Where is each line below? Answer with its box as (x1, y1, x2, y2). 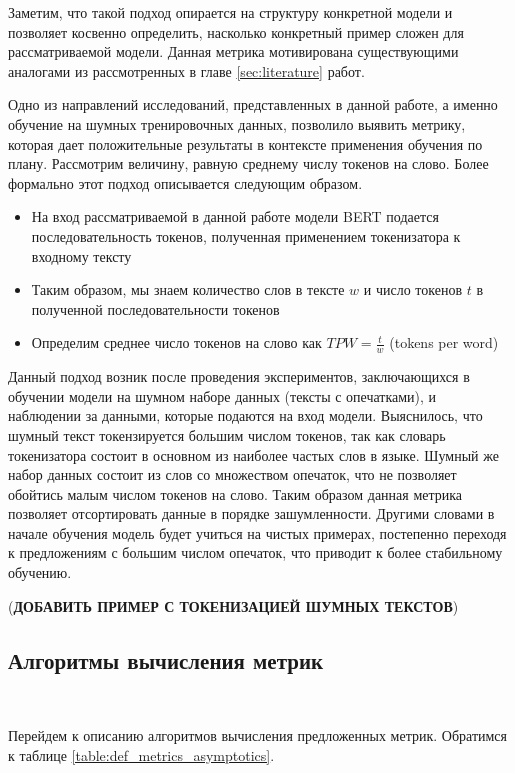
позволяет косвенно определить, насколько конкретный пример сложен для (8, 21, 464, 42)
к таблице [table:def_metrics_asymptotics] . (8, 744, 275, 765)
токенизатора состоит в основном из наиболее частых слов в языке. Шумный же (8, 444, 499, 465)
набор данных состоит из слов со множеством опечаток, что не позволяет (8, 464, 457, 485)
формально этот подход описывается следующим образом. (8, 172, 363, 193)
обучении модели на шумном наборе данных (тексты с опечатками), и (8, 385, 437, 406)
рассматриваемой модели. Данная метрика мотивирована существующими (8, 41, 459, 62)
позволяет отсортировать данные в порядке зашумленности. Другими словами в (8, 503, 495, 524)
